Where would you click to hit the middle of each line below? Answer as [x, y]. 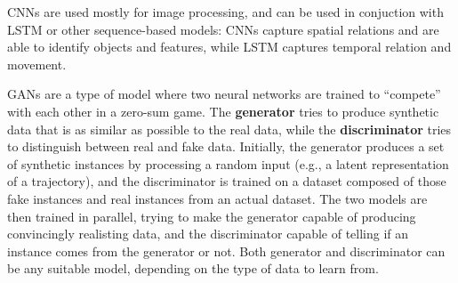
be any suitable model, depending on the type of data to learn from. [193, 268]
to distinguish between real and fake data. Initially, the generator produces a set [226, 146]
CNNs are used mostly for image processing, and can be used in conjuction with [225, 12]
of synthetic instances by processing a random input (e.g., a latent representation [228, 163]
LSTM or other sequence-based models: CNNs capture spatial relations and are [223, 29]
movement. [37, 64]
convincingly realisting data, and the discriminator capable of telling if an [208, 234]
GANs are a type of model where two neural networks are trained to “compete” [224, 94]
